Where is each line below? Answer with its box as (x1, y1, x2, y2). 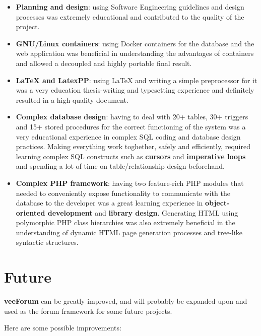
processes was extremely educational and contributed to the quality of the (16, 11, 244, 22)
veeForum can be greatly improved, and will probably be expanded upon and (4, 296, 247, 306)
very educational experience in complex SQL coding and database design (16, 131, 241, 142)
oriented (16, 207, 45, 218)
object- (205, 197, 230, 208)
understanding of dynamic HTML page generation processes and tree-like (16, 227, 242, 237)
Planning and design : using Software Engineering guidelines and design (16, 2, 244, 12)
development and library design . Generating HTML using (47, 207, 238, 218)
